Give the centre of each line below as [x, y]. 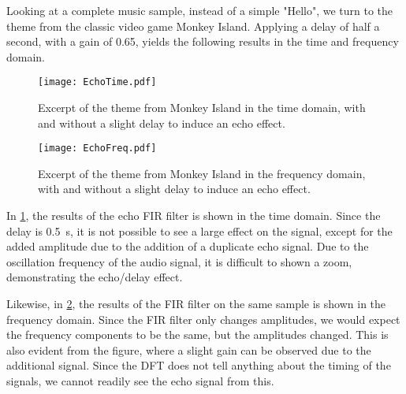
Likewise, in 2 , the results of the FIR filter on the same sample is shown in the [196, 304]
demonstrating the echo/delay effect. [95, 277]
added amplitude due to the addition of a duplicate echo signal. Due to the [188, 246]
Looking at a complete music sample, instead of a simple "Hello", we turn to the [200, 10]
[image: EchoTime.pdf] [97, 82]
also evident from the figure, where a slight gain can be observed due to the [189, 349]
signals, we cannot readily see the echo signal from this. [140, 381]
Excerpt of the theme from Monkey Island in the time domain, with [202, 108]
